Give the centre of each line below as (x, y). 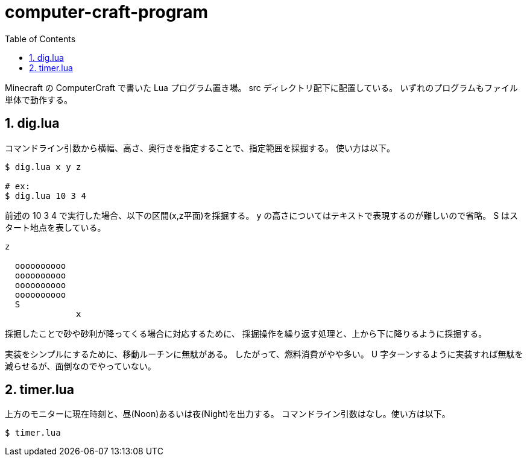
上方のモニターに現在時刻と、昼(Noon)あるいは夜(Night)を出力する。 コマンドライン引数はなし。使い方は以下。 (228, 414)
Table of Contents (40, 39)
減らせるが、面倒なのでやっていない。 (80, 366)
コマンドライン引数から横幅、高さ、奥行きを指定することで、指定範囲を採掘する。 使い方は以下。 (200, 148)
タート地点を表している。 (55, 227)
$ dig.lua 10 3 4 (46, 196)
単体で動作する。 (39, 99)
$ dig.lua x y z (43, 167)
